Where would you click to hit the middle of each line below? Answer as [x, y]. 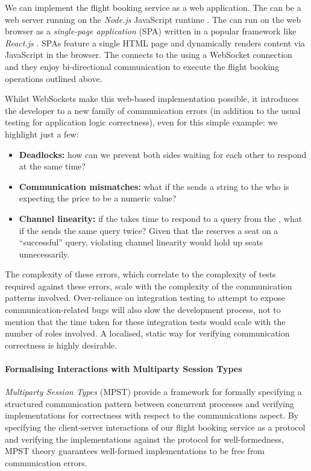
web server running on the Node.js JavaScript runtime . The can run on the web [153, 19]
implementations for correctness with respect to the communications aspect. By [152, 415]
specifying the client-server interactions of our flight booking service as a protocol [155, 427]
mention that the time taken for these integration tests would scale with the [145, 321]
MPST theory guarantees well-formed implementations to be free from [135, 451]
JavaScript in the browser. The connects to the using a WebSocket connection [149, 55]
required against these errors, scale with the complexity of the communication [149, 286]
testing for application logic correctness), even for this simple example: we [141, 122]
